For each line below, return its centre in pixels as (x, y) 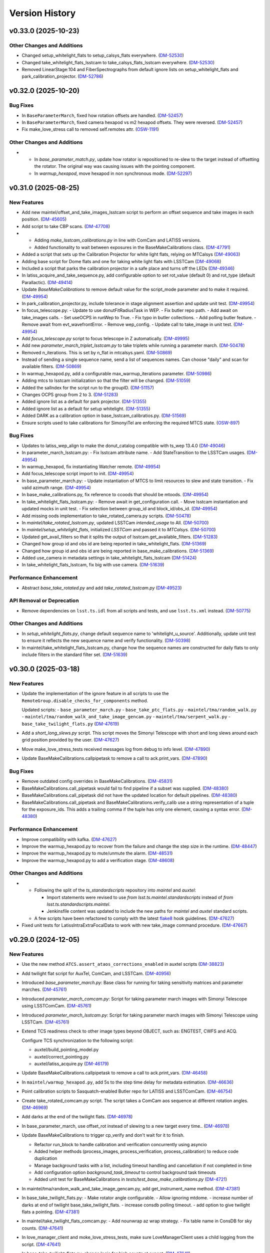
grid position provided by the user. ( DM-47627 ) (70, 740)
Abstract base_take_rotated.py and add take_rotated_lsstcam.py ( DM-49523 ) (102, 588)
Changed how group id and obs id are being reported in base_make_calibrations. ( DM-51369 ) (118, 551)
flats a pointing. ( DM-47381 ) (51, 1212)
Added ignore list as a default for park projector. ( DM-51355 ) (84, 401)
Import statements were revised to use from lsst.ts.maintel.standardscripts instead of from (140, 897)
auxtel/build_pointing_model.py (66, 1050)
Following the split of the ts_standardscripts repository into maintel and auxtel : (115, 890)
